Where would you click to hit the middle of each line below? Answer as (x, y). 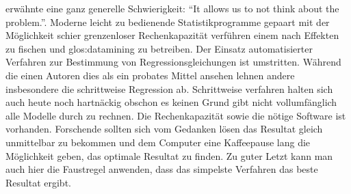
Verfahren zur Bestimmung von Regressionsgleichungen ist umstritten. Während (173, 62)
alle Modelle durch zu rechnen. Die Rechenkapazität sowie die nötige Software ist (176, 115)
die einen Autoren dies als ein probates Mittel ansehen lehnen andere (150, 75)
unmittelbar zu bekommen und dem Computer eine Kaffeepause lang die (158, 142)
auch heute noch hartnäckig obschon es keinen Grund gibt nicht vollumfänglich (171, 102)
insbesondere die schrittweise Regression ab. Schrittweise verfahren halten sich (169, 88)
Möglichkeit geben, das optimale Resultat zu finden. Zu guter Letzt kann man (169, 155)
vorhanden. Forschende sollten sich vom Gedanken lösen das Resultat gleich (164, 129)
